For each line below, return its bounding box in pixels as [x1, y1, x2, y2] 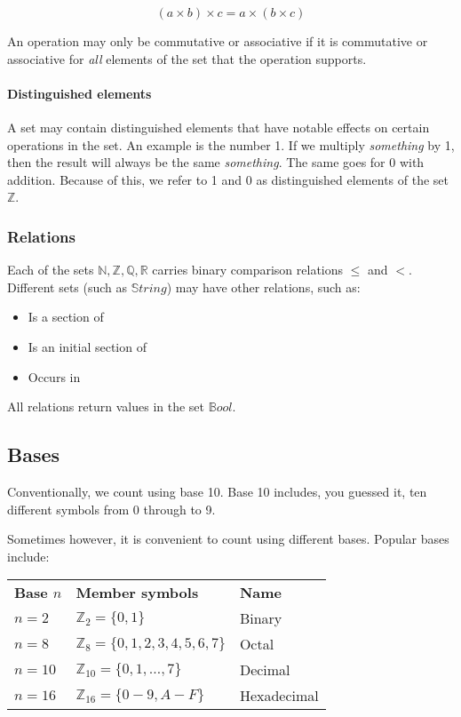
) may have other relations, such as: [166, 277, 361, 296]
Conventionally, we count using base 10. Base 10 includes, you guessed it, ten [7, 482, 427, 500]
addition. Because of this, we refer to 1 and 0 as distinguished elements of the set [7, 170, 449, 188]
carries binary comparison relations [152, 260, 344, 279]
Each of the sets [7, 260, 94, 279]
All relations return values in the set [7, 397, 205, 416]
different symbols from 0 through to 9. [7, 499, 216, 518]
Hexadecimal [239, 685, 319, 706]
